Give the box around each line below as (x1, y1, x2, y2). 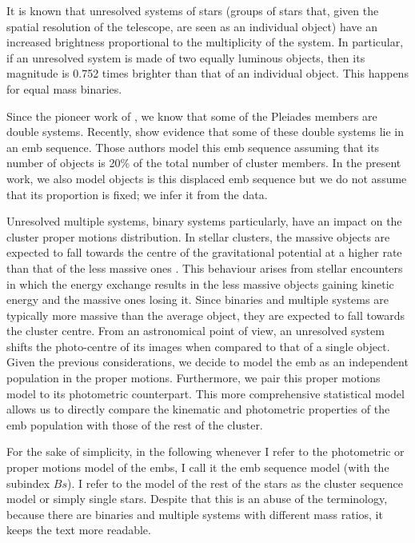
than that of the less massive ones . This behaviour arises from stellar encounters (6, 259, 403, 276)
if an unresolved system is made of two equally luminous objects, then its (6, 49, 365, 66)
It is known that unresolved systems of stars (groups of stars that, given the (6, 2, 379, 18)
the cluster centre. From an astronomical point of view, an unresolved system (6, 322, 385, 339)
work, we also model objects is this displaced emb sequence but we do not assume (6, 170, 407, 186)
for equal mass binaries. (6, 80, 122, 97)
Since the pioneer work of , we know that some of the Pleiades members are (6, 107, 377, 124)
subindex (6, 474, 50, 491)
